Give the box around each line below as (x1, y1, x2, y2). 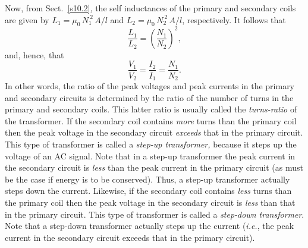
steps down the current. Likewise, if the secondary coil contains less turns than (5, 184, 292, 197)
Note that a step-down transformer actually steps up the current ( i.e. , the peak (5, 219, 294, 232)
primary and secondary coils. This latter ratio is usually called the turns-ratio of (5, 103, 297, 115)
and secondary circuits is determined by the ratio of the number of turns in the (5, 91, 294, 103)
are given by (5, 13, 49, 26)
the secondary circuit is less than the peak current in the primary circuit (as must (5, 161, 303, 174)
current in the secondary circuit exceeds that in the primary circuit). (5, 231, 255, 243)
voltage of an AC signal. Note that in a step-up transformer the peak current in (5, 149, 296, 162)
